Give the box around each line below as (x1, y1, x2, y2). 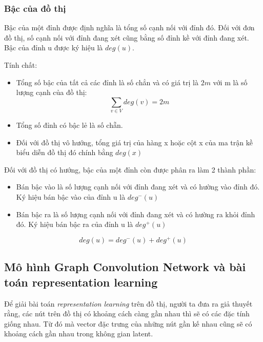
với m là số (213, 77, 248, 87)
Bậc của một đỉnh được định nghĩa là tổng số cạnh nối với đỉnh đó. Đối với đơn (4, 22, 255, 33)
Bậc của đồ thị (4, 2, 66, 14)
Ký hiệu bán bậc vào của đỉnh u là (16, 192, 126, 202)
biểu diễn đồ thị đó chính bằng (16, 147, 113, 158)
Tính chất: (4, 60, 37, 70)
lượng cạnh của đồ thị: (16, 87, 87, 98)
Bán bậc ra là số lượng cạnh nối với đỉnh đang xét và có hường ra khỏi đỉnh (16, 208, 255, 219)
